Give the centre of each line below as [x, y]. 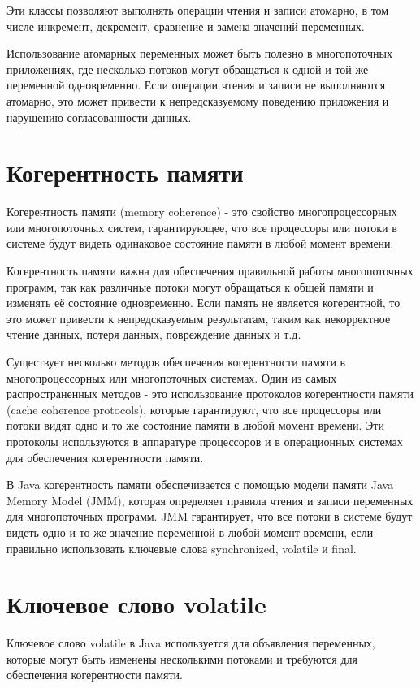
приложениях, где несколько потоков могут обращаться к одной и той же [188, 69]
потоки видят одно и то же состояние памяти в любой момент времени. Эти [195, 425]
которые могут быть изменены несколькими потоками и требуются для [182, 658]
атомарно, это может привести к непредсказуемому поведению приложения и [198, 100]
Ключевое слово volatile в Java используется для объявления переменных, [191, 643]
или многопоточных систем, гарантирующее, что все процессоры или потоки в [202, 227]
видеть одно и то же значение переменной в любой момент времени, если [190, 532]
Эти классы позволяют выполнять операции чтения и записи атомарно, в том [198, 10]
